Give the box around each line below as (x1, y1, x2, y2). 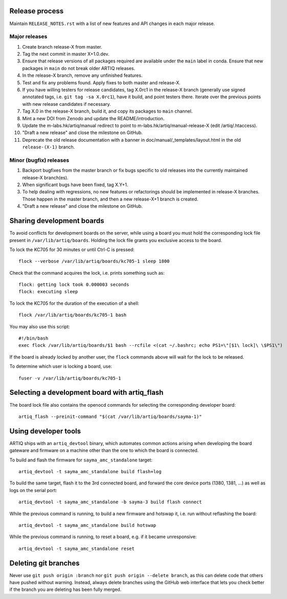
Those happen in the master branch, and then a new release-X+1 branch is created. (22, 196, 198, 202)
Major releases (9, 33, 48, 40)
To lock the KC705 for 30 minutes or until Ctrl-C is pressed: (9, 246, 135, 253)
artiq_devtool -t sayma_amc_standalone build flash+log (18, 469, 162, 474)
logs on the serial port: (9, 487, 57, 493)
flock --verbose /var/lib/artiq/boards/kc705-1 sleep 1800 (18, 258, 170, 264)
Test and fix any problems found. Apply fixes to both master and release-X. (22, 79, 181, 85)
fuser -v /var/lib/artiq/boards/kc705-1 (18, 375, 121, 381)
